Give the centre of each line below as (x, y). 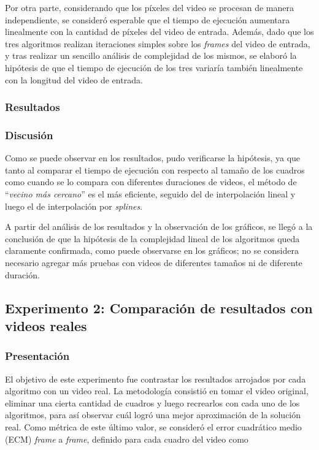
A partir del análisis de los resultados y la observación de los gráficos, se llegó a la (159, 227)
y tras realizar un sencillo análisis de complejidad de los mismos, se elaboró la (151, 55)
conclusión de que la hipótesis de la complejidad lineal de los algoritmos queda (152, 238)
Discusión (29, 135)
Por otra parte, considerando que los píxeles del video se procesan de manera (149, 7)
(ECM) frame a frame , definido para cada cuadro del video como (127, 439)
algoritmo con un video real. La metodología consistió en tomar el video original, (157, 391)
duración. (22, 274)
